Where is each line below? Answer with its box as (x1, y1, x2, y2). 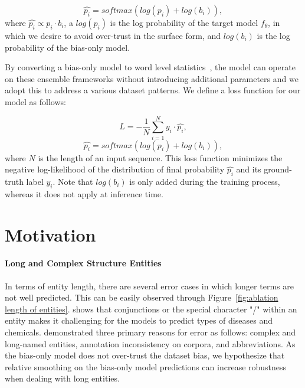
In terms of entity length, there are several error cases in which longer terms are (5, 279, 294, 292)
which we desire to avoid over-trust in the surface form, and (5, 30, 221, 41)
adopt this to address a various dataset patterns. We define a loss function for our (5, 84, 301, 96)
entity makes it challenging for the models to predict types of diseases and (5, 314, 273, 327)
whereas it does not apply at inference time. (5, 187, 163, 200)
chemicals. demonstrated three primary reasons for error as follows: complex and (5, 326, 296, 338)
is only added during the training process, (129, 175, 280, 188)
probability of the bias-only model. (5, 41, 130, 53)
